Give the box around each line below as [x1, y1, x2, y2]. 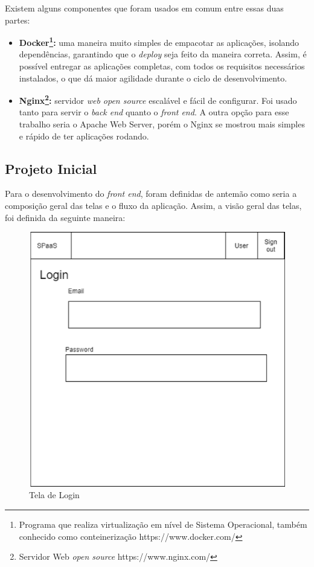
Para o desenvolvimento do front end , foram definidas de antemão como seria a [5, 187, 297, 200]
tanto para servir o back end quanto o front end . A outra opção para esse [19, 106, 289, 118]
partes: [5, 13, 30, 26]
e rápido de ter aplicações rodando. [19, 129, 149, 142]
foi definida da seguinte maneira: [5, 211, 126, 223]
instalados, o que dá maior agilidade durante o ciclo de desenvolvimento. [19, 71, 287, 84]
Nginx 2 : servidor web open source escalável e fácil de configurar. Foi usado [19, 92, 297, 106]
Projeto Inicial [5, 159, 97, 178]
